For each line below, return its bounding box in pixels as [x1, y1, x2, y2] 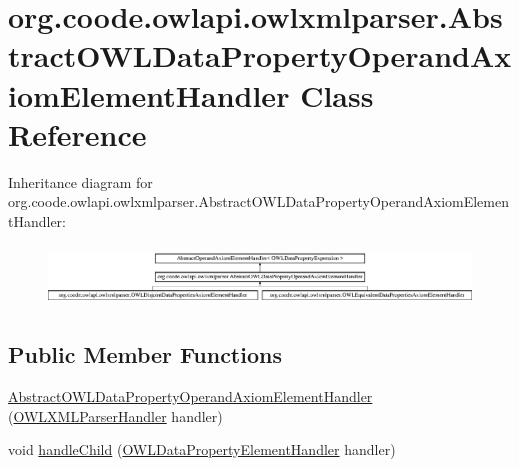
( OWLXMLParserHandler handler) [8, 405, 223, 426]
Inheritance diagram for [8, 171, 153, 192]
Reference [8, 113, 147, 154]
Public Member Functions [8, 339, 282, 370]
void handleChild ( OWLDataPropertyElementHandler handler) [8, 439, 396, 460]
